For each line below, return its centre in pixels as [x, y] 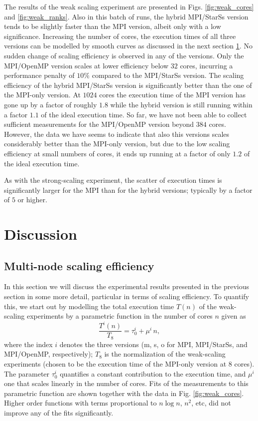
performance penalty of [39, 75]
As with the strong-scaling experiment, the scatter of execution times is [113, 180]
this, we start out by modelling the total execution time [89, 306]
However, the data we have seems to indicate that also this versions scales [117, 134]
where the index [28, 344]
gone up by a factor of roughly [51, 104]
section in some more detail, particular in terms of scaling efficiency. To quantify [127, 296]
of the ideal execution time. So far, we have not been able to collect [144, 114]
